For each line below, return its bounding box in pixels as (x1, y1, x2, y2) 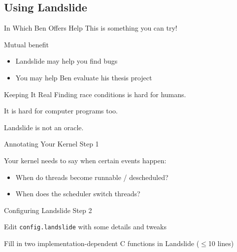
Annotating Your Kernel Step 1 (4, 139, 99, 149)
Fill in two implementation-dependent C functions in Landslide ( (4, 238, 200, 248)
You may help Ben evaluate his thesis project (15, 72, 152, 82)
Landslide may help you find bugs (15, 56, 118, 66)
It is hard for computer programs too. (4, 106, 118, 116)
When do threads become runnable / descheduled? (15, 172, 169, 182)
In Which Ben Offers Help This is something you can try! (4, 23, 177, 33)
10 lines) (208, 238, 234, 248)
